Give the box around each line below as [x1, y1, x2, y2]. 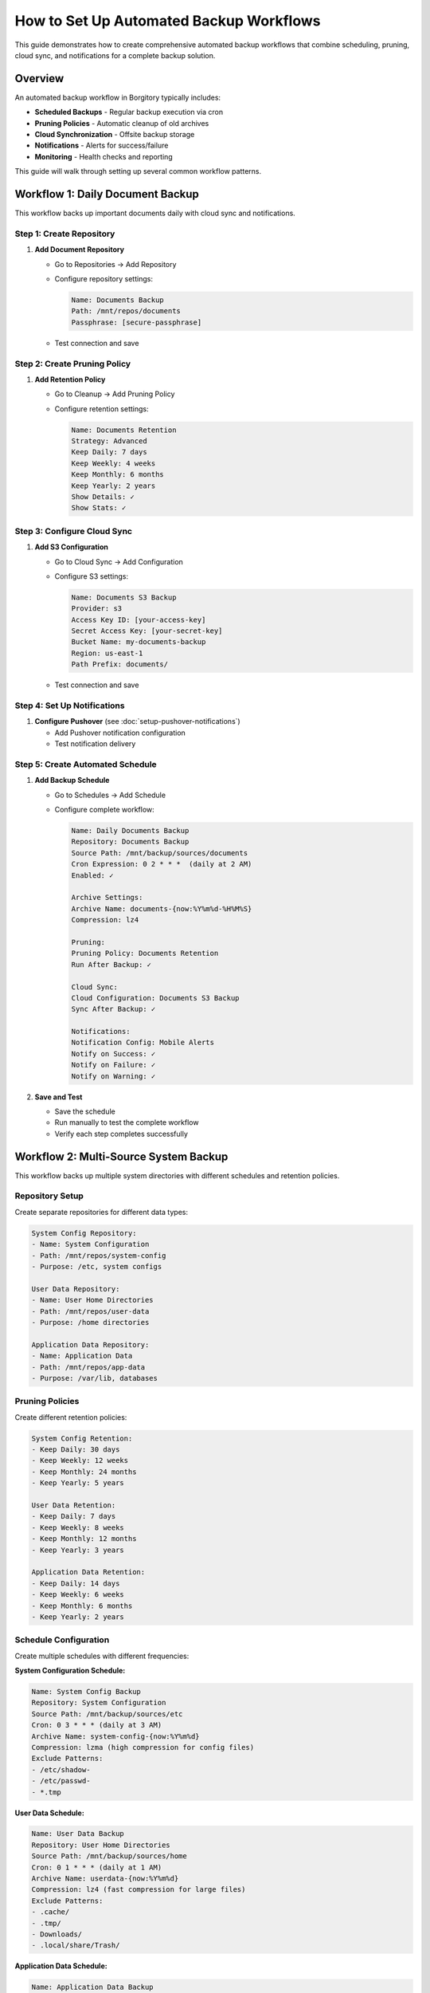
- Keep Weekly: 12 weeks [31, 1456, 129, 1465]
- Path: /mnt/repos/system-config [31, 1251, 166, 1260]
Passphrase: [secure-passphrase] [71, 317, 202, 327]
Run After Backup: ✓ [71, 960, 151, 969]
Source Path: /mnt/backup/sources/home [31, 1852, 187, 1861]
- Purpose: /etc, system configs [31, 1262, 162, 1272]
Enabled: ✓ [71, 871, 114, 880]
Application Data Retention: [31, 1567, 146, 1577]
